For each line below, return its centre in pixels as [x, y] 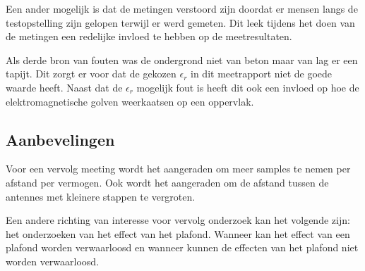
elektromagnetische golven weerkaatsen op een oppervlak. [130, 101]
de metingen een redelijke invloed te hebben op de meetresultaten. [149, 36]
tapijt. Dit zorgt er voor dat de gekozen [91, 74]
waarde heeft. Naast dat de [64, 87]
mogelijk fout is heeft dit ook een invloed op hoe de [248, 87]
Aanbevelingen [60, 139]
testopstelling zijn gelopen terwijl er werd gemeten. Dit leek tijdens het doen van [180, 22]
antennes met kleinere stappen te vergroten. [101, 196]
